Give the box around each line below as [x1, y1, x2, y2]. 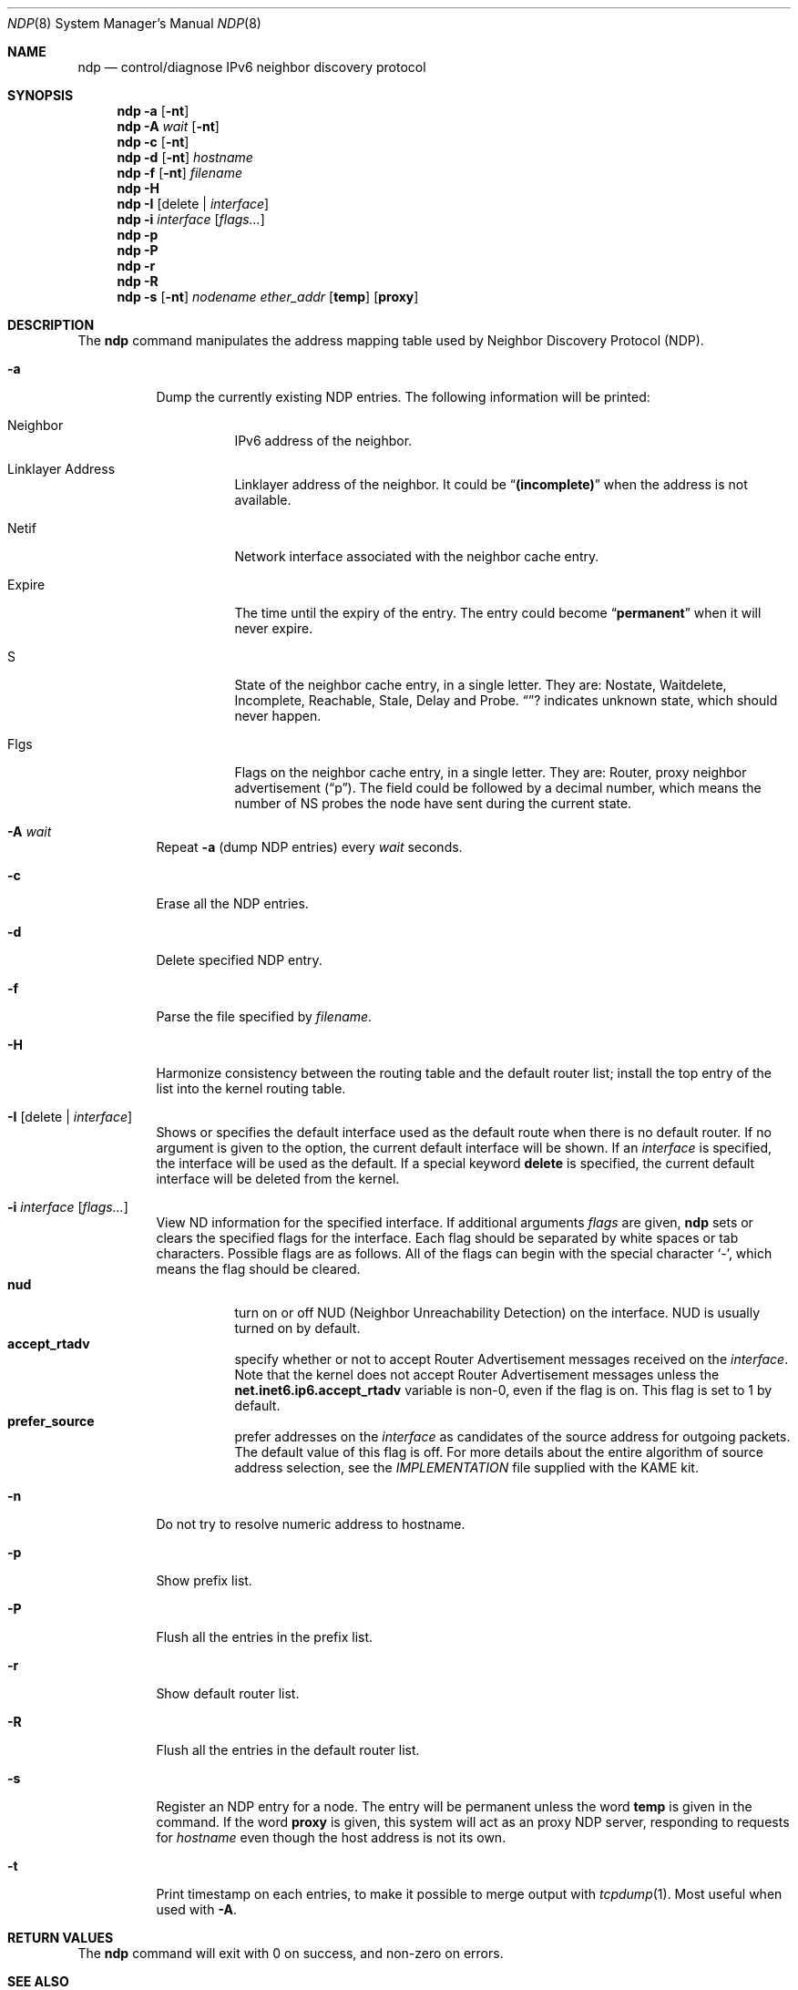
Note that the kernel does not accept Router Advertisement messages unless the [234, 1367, 720, 1382]
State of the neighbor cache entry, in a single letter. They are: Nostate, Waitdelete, [234, 677, 727, 692]
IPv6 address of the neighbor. [234, 433, 413, 448]
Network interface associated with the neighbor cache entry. [234, 549, 599, 564]
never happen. [234, 708, 322, 723]
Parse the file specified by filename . [156, 1009, 373, 1024]
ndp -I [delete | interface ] [117, 196, 270, 211]
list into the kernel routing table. [156, 1081, 346, 1096]
